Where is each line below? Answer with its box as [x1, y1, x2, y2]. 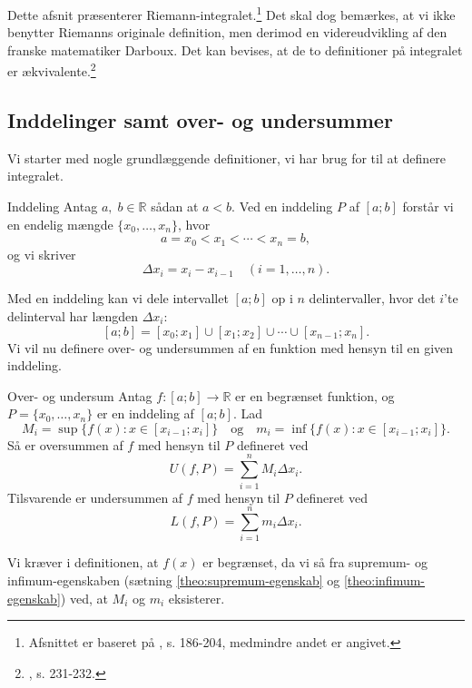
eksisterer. [168, 588, 225, 607]
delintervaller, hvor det [309, 289, 436, 308]
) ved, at [60, 588, 108, 607]
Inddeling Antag [7, 197, 98, 216]
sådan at [151, 197, 199, 216]
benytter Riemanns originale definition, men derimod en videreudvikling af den [7, 23, 447, 42]
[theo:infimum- [343, 570, 426, 589]
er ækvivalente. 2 [7, 59, 96, 81]
